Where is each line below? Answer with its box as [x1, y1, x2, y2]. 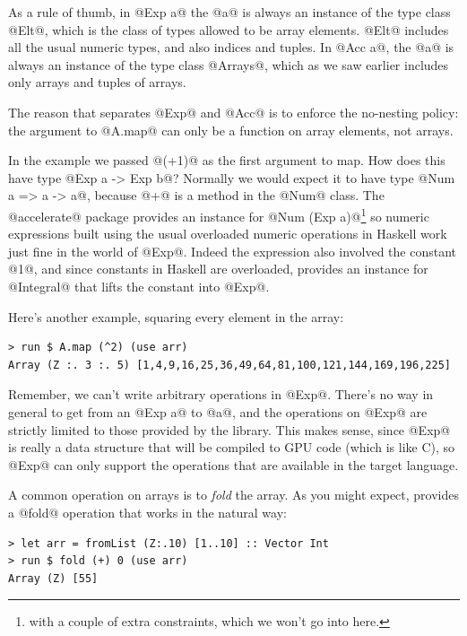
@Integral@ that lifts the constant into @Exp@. [8, 276, 270, 295]
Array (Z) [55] [8, 571, 99, 585]
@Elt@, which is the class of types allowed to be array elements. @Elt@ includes [8, 20, 449, 39]
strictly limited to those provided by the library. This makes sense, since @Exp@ [8, 420, 451, 439]
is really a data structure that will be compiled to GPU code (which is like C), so [8, 438, 455, 457]
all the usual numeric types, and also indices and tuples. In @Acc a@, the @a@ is [8, 38, 454, 57]
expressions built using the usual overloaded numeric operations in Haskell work [8, 224, 447, 243]
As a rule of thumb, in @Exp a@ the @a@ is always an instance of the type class [8, 3, 451, 21]
